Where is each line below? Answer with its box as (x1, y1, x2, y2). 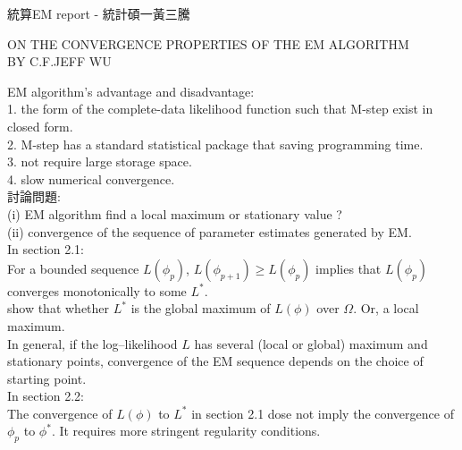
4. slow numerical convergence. (7, 169, 175, 188)
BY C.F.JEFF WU (7, 52, 112, 71)
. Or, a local (353, 299, 419, 318)
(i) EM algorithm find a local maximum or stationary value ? (7, 204, 342, 223)
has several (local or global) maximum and (194, 334, 428, 352)
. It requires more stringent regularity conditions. (51, 421, 321, 440)
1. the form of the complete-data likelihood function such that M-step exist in (7, 99, 433, 118)
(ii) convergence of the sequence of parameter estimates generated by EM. (7, 222, 412, 241)
